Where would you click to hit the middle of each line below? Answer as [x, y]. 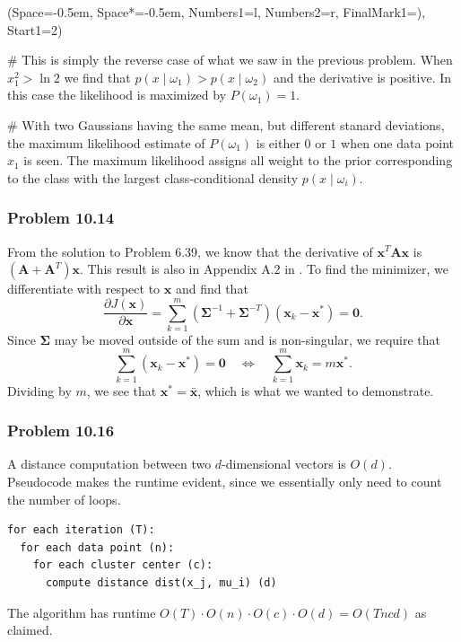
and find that [212, 289]
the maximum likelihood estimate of [106, 142]
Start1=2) [35, 29]
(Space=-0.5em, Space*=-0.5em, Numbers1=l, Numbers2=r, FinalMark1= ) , [217, 12]
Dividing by [39, 390]
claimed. [30, 630]
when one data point [398, 142]
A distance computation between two [109, 464]
